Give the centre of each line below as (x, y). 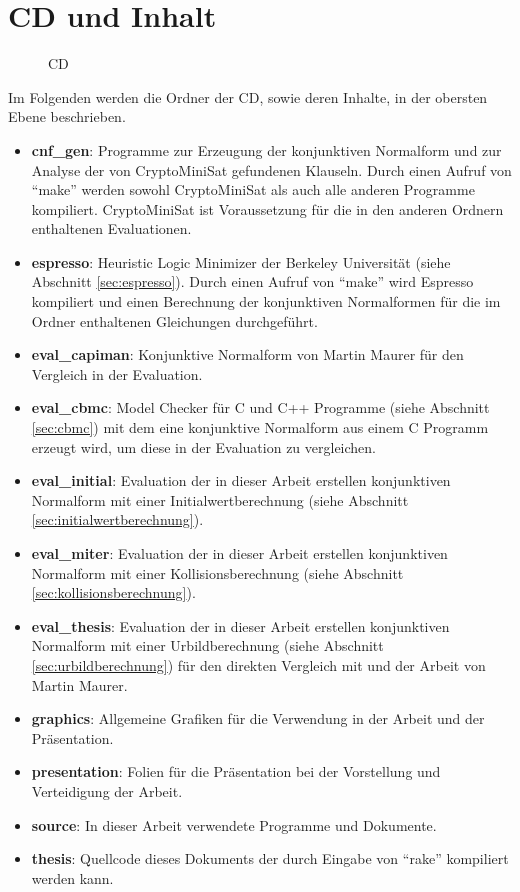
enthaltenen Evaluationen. (111, 228)
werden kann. (72, 877)
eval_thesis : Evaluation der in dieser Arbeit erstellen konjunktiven (240, 625)
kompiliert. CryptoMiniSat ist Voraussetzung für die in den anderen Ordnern (267, 208)
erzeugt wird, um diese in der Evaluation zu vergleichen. (203, 446)
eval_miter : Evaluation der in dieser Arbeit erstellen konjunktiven (239, 553)
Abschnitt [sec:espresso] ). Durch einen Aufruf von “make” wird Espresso (252, 281)
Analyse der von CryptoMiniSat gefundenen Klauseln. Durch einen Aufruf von (271, 169)
